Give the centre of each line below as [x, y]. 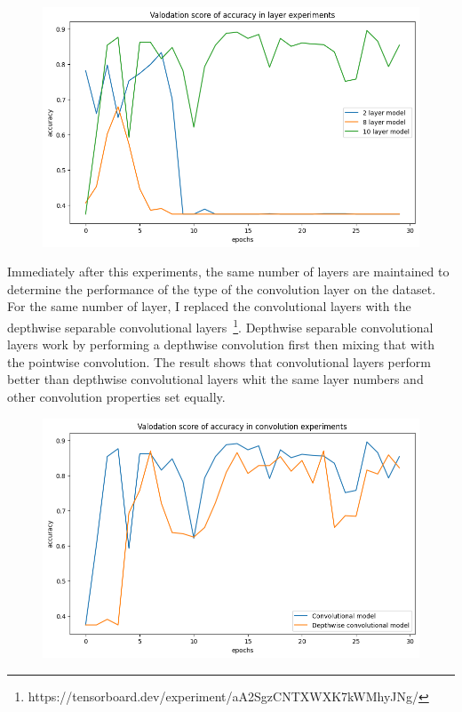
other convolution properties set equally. [116, 397]
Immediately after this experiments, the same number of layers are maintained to [228, 272]
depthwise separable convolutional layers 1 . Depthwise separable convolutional [220, 326]
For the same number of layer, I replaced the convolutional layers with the [209, 306]
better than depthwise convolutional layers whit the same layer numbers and [215, 379]
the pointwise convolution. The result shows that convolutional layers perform [219, 361]
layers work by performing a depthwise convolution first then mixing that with [221, 344]
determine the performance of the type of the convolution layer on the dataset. [222, 288]
